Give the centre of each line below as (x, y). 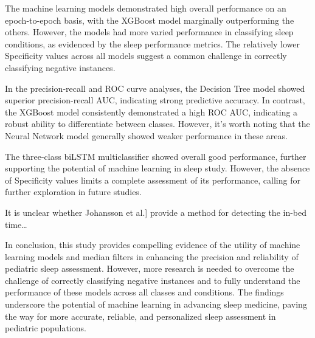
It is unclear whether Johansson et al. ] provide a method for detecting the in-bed (156, 212)
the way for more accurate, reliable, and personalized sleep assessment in (140, 316)
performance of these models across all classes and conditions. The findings (144, 292)
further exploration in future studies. (73, 192)
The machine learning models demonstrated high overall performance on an (146, 8)
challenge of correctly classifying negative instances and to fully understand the (153, 280)
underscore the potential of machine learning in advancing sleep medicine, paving (156, 304)
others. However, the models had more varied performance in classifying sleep (149, 32)
